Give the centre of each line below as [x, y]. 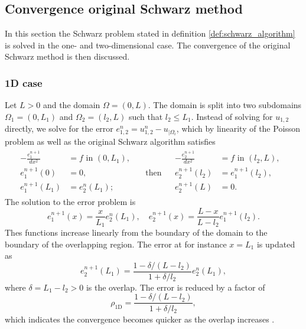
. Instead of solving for [232, 116]
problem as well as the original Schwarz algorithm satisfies [110, 141]
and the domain [71, 105]
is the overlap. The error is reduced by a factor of [175, 287]
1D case [24, 82]
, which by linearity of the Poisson [238, 128]
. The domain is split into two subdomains [225, 105]
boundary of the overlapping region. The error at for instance [116, 244]
